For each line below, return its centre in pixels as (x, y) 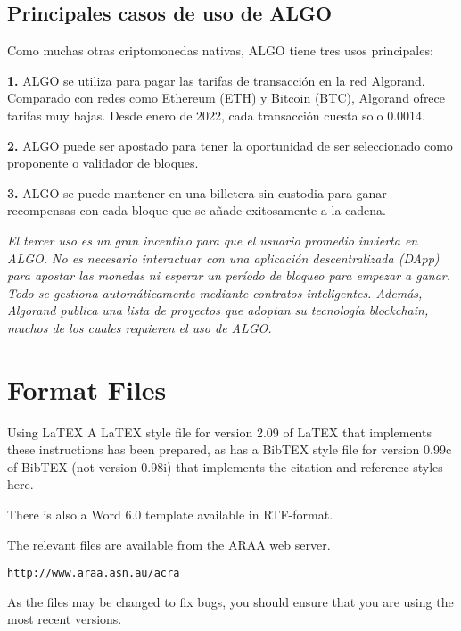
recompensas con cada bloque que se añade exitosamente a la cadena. (197, 210)
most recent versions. (65, 619)
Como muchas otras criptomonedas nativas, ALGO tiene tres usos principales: (220, 50)
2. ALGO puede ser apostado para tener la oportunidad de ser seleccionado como (230, 145)
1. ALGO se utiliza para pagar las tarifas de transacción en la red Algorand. (216, 80)
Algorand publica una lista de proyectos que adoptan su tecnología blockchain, (218, 310)
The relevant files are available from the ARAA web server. (169, 544)
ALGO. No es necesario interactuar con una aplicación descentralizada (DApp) (223, 257)
